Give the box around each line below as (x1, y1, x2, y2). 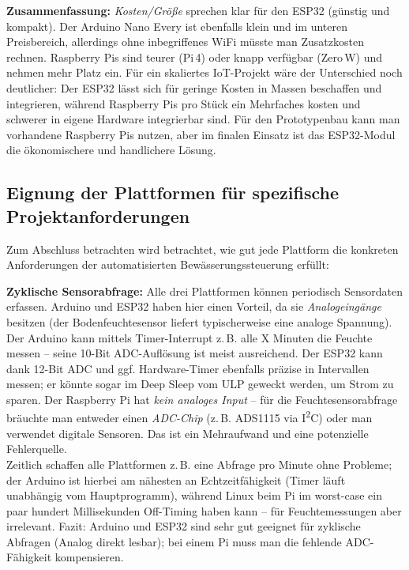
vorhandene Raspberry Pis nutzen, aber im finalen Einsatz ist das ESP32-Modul (6, 126, 396, 142)
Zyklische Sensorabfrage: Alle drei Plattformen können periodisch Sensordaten (6, 282, 403, 299)
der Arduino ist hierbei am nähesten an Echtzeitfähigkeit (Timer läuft (6, 471, 346, 488)
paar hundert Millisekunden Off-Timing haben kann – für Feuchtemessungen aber (6, 502, 402, 519)
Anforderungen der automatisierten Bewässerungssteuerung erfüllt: (6, 256, 329, 273)
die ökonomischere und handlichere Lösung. (6, 142, 216, 158)
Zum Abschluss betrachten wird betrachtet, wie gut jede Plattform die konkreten (6, 240, 399, 257)
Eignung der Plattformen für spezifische (6, 180, 340, 205)
